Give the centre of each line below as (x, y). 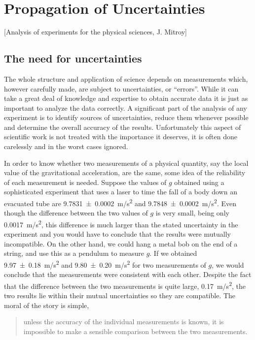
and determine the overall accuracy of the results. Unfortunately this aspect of (123, 127)
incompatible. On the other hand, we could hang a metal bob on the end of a (121, 243)
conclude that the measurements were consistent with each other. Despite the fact (128, 274)
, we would (228, 264)
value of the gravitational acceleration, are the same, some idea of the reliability (125, 172)
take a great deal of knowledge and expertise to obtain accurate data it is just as (126, 98)
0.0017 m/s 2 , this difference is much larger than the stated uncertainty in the (121, 223)
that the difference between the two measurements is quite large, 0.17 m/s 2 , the (125, 285)
